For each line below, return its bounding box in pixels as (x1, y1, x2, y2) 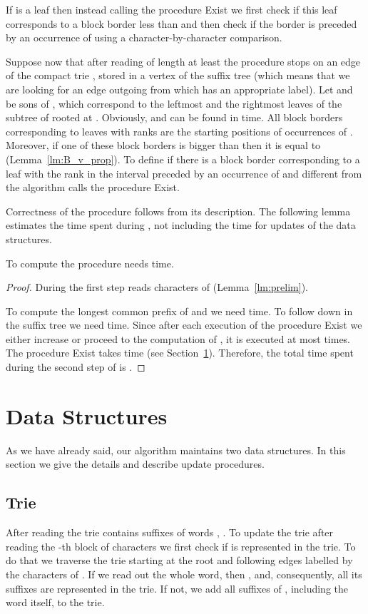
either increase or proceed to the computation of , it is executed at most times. (6, 331, 351, 346)
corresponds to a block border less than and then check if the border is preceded (6, 16, 357, 31)
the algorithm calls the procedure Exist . (6, 180, 180, 195)
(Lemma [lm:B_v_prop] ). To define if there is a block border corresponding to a (6, 151, 360, 166)
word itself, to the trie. (6, 595, 105, 610)
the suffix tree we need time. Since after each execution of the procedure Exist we (6, 317, 362, 332)
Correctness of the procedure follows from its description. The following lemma (6, 203, 351, 218)
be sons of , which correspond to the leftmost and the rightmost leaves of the (6, 96, 342, 111)
